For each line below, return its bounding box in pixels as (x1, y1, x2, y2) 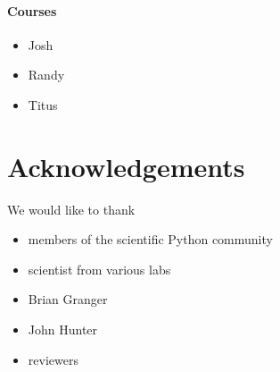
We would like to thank (7, 199, 136, 218)
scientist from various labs (28, 259, 171, 278)
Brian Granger (28, 290, 108, 309)
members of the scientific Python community (28, 230, 273, 249)
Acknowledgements (7, 148, 245, 184)
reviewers (28, 350, 78, 368)
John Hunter (28, 320, 98, 339)
